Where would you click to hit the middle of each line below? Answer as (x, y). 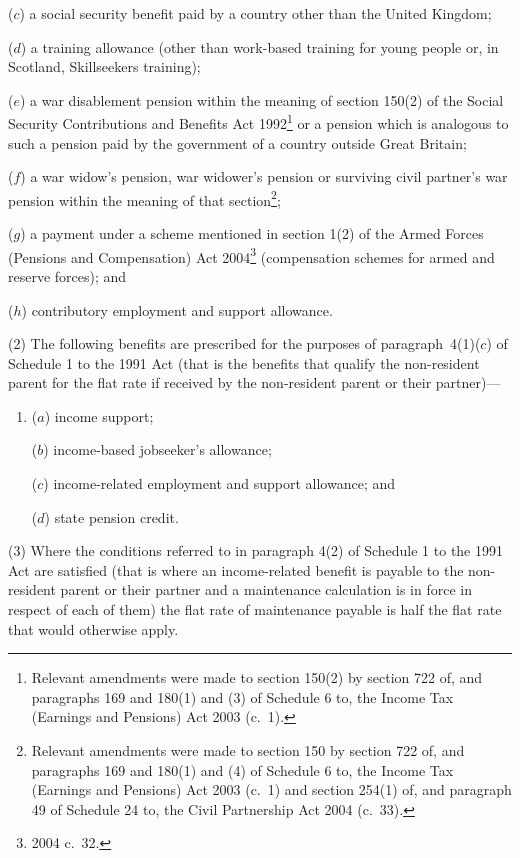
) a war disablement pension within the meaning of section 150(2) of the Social (261, 99)
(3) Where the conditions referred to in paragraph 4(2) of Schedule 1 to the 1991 (255, 550)
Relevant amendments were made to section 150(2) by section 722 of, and (257, 677)
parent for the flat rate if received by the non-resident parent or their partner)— (254, 382)
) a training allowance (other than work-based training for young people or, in (259, 46)
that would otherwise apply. (93, 628)
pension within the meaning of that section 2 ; (144, 198)
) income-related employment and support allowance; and (219, 483)
